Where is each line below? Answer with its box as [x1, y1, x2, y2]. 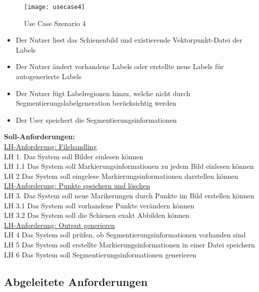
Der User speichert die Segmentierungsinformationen [15, 114, 177, 125]
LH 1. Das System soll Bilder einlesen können [4, 151, 143, 161]
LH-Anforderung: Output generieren [4, 219, 115, 230]
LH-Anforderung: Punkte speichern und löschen [4, 180, 150, 191]
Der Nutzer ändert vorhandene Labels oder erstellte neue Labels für [15, 61, 224, 72]
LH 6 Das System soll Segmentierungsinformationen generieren [4, 249, 196, 259]
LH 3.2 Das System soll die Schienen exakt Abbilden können [4, 210, 189, 220]
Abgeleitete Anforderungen [4, 273, 148, 289]
